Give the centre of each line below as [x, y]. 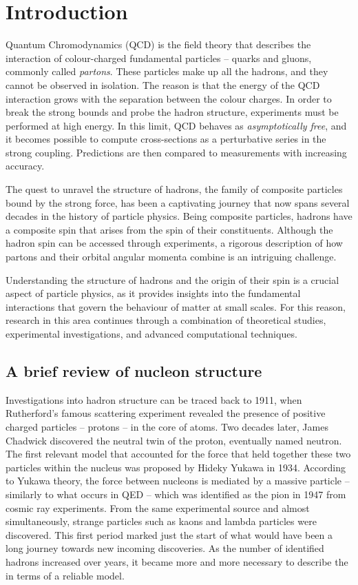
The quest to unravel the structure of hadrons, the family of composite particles [174, 189]
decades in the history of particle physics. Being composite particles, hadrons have [179, 216]
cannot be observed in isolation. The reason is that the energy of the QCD [163, 84]
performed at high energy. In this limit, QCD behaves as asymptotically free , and [176, 125]
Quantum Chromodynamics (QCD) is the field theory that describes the [158, 44]
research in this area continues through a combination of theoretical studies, [166, 320]
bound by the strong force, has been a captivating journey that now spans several [178, 202]
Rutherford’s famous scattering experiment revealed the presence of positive [166, 413]
